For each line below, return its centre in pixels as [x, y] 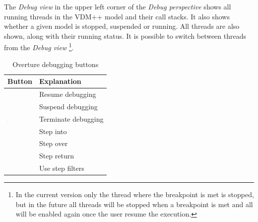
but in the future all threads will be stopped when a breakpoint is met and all [134, 204]
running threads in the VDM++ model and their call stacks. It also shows [117, 16]
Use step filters [62, 168]
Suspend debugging [68, 106]
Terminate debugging [71, 118]
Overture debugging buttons [56, 64]
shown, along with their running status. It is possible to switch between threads [125, 36]
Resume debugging [67, 94]
